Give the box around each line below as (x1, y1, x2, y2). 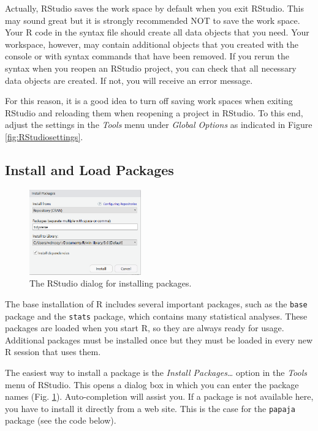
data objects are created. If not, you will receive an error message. (5, 73, 253, 86)
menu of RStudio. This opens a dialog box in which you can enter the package (5, 378, 299, 391)
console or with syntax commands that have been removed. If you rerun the (5, 50, 289, 62)
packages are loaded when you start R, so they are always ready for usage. (5, 321, 284, 334)
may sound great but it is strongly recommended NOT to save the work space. (5, 13, 300, 26)
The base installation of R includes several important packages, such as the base (5, 297, 308, 310)
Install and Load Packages (5, 160, 174, 179)
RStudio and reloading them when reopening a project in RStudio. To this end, (5, 106, 303, 119)
